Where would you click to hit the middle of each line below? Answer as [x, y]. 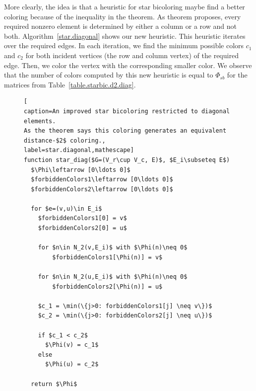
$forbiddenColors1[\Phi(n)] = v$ [107, 257]
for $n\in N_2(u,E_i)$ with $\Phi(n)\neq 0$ [113, 277]
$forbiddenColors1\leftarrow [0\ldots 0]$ [102, 180]
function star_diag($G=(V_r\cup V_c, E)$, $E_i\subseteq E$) [127, 160]
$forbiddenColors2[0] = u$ [82, 228]
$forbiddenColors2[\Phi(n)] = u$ [107, 286]
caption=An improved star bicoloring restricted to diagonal [127, 111]
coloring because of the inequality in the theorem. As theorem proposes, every [123, 16]
